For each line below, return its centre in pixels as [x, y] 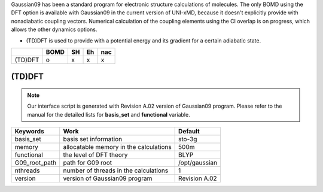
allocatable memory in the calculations [117, 147]
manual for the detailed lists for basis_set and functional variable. [109, 114]
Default [189, 132]
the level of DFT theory [95, 155]
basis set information [93, 139]
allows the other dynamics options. [54, 29]
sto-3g [188, 139]
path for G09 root [88, 163]
